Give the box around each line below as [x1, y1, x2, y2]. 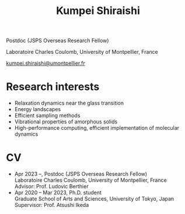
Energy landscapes [14, 106, 61, 113]
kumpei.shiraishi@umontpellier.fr [6, 60, 86, 67]
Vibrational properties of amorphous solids [14, 118, 118, 125]
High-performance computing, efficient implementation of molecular [14, 125, 180, 132]
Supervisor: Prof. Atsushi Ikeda [14, 202, 89, 209]
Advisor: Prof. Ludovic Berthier [14, 183, 89, 190]
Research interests [6, 80, 100, 94]
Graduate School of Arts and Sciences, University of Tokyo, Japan [14, 195, 174, 202]
